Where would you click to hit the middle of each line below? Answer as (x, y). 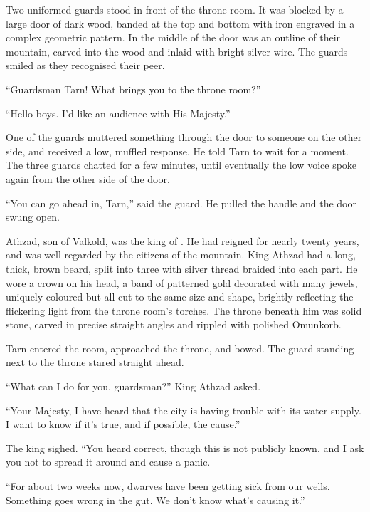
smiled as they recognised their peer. (85, 65)
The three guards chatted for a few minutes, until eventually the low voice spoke (181, 165)
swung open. (33, 217)
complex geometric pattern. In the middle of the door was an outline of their (173, 37)
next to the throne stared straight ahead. (95, 362)
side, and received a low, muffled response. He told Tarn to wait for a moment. (177, 151)
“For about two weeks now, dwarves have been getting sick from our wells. (168, 486)
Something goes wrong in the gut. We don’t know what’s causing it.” (155, 500)
